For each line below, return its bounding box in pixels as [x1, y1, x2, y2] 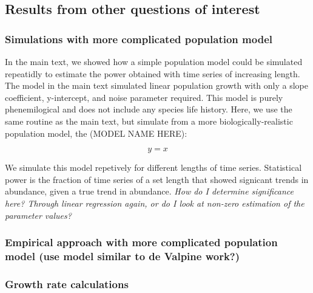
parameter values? [5, 209, 72, 221]
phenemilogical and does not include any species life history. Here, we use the [5, 103, 292, 115]
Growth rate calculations [5, 276, 129, 291]
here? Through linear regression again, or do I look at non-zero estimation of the [5, 196, 305, 209]
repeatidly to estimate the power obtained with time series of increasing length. [5, 67, 300, 80]
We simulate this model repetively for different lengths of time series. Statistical [5, 161, 302, 174]
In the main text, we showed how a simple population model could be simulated [5, 55, 303, 67]
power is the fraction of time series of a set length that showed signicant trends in [5, 173, 309, 185]
